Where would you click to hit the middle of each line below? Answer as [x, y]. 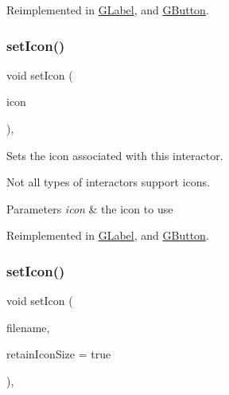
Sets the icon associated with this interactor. [115, 155]
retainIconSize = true [59, 354]
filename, [28, 327]
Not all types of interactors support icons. [108, 182]
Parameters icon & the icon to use [90, 208]
